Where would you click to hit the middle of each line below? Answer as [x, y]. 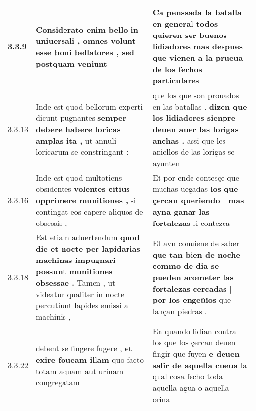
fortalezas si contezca [191, 223]
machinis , [53, 317]
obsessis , [51, 223]
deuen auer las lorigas [195, 129]
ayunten [166, 163]
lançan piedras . [180, 311]
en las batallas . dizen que [200, 106]
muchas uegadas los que [195, 189]
